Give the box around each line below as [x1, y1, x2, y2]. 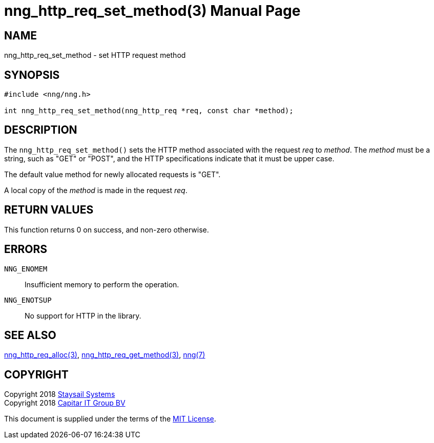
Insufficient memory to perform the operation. [25, 280, 179, 289]
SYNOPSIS [4, 68, 60, 81]
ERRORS [4, 243, 48, 256]
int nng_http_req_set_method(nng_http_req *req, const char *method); [4, 107, 294, 115]
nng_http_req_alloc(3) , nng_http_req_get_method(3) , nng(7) [4, 350, 205, 360]
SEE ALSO [4, 328, 56, 342]
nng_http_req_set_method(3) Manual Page [4, 2, 301, 19]
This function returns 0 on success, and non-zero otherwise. [4, 225, 209, 234]
